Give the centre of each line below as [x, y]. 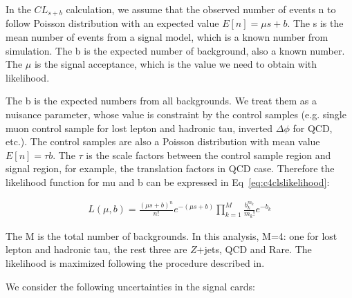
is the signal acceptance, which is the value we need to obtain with [176, 64]
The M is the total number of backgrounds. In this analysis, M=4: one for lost [172, 235]
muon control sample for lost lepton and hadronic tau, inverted [139, 128]
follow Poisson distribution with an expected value [112, 23]
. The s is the [315, 23]
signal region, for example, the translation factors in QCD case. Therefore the [170, 168]
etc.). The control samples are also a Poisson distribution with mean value [163, 141]
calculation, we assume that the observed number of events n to [201, 9]
